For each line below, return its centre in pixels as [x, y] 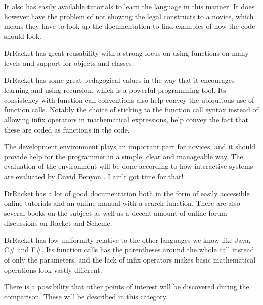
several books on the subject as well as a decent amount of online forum [116, 213]
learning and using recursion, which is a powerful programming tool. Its [115, 90]
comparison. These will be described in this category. [86, 296]
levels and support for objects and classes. [69, 62]
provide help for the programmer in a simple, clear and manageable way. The [124, 156]
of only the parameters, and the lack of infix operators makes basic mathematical [130, 260]
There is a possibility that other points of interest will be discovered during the [127, 287]
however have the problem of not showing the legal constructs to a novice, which [129, 16]
